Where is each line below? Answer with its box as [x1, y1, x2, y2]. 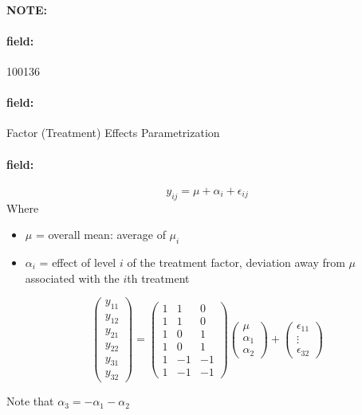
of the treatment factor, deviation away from [127, 253, 345, 270]
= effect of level [39, 253, 116, 270]
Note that [6, 393, 54, 409]
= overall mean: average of [35, 226, 166, 243]
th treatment [127, 269, 190, 286]
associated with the [25, 269, 120, 286]
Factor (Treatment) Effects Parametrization [6, 124, 220, 141]
